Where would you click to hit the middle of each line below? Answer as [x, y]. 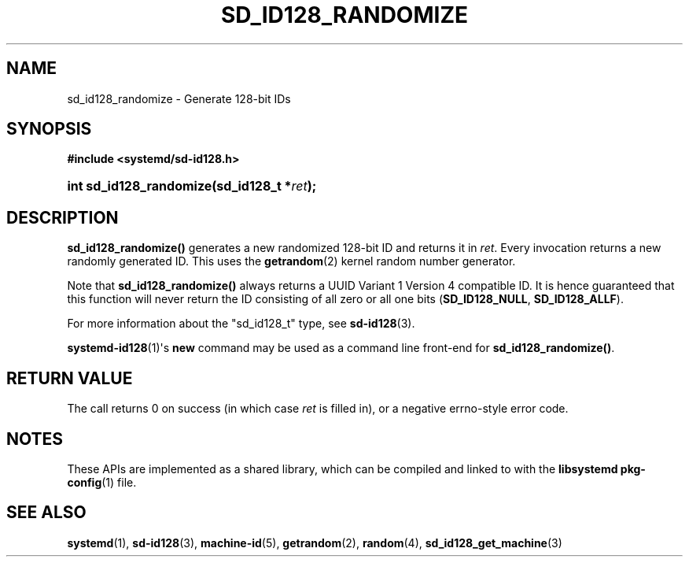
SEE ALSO [46, 513]
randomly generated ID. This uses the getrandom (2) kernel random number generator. [291, 261]
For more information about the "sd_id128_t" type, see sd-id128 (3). [241, 324]
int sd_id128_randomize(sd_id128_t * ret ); [192, 186]
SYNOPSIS [49, 129]
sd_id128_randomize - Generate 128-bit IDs [179, 98]
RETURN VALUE [70, 378]
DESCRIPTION [63, 217]
